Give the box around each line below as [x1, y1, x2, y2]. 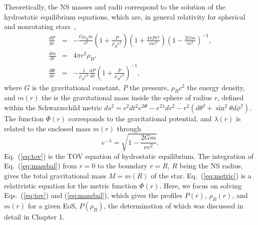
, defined [217, 92, 244, 103]
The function [4, 113, 44, 124]
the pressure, [129, 82, 169, 92]
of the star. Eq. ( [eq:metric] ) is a [151, 170, 251, 180]
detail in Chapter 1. [4, 211, 65, 221]
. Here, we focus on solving [159, 180, 242, 190]
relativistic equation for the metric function [4, 180, 137, 190]
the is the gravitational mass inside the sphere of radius [41, 92, 212, 103]
